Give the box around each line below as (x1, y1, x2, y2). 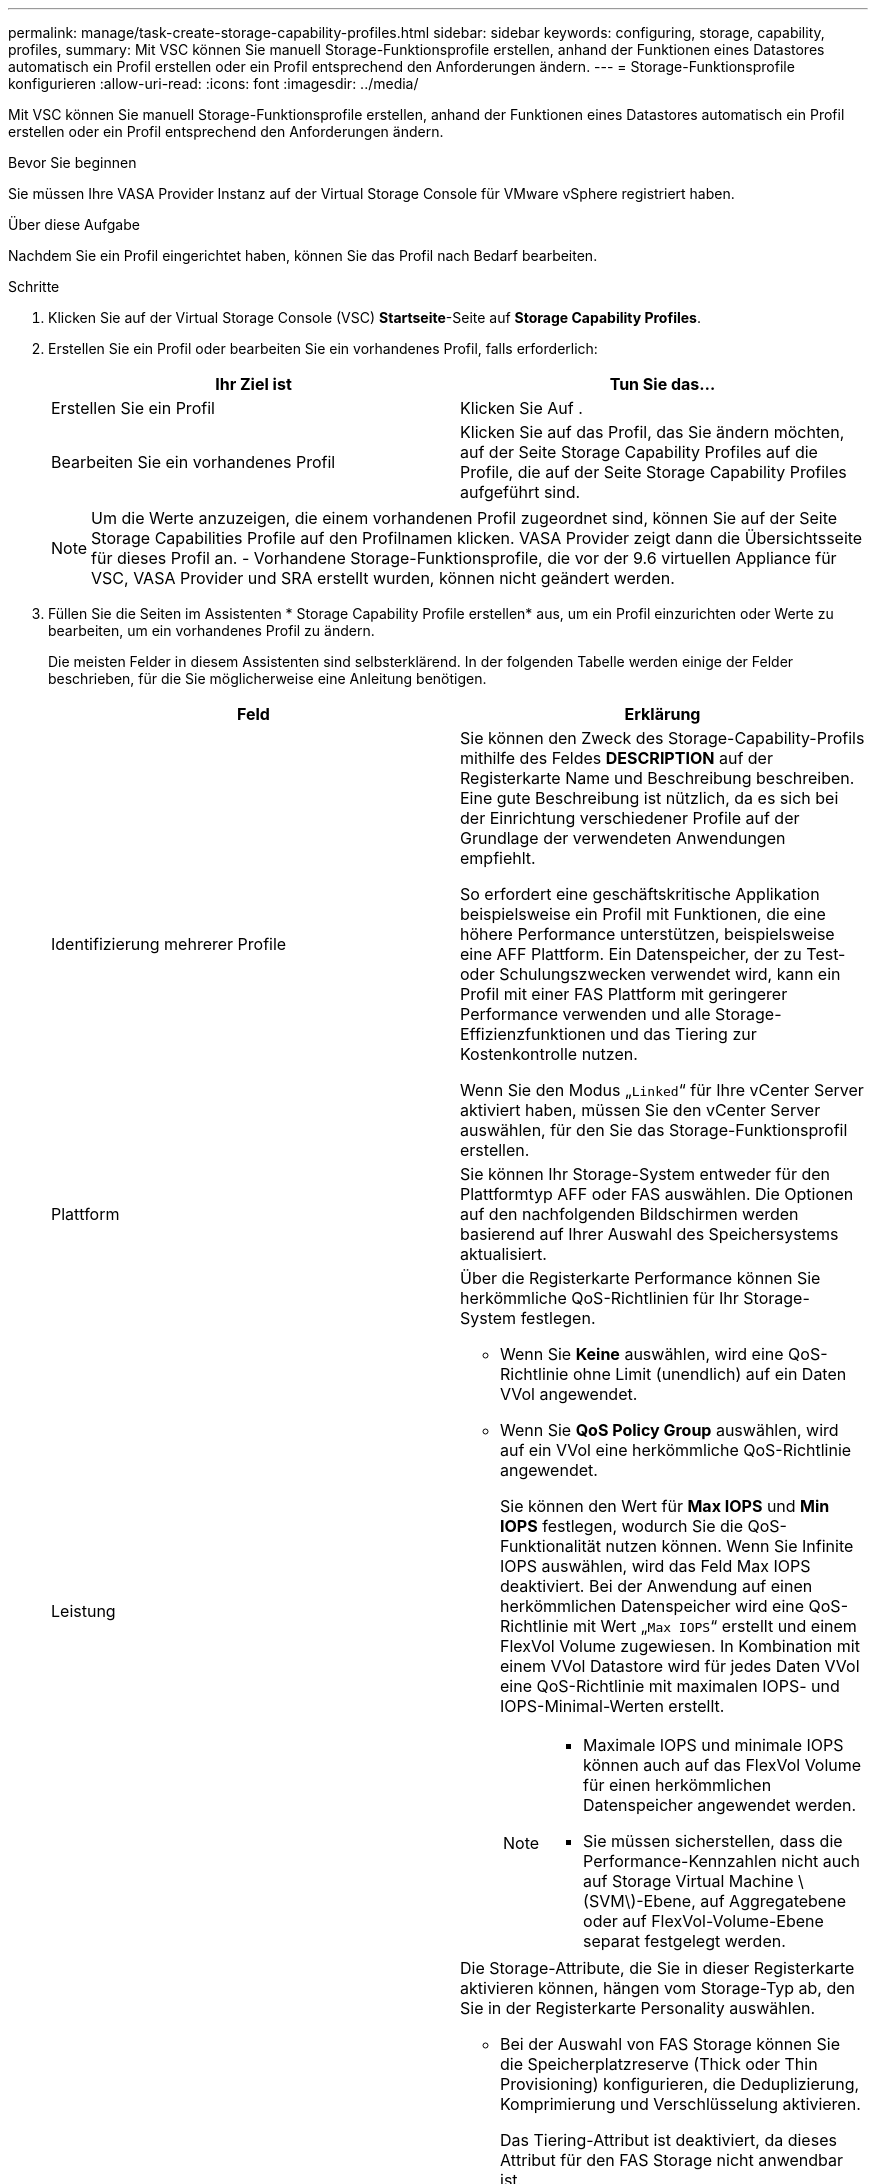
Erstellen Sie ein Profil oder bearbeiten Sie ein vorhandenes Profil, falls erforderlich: (48, 340, 598, 357)
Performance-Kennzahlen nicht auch (583, 1851, 860, 1871)
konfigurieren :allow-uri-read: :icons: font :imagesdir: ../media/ (8, 75, 419, 92)
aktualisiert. (460, 1244, 547, 1264)
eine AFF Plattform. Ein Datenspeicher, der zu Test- (460, 944, 846, 964)
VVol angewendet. (500, 1384, 638, 1404)
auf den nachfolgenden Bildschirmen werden (460, 1204, 799, 1224)
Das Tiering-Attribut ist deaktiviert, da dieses (500, 2130, 837, 2150)
